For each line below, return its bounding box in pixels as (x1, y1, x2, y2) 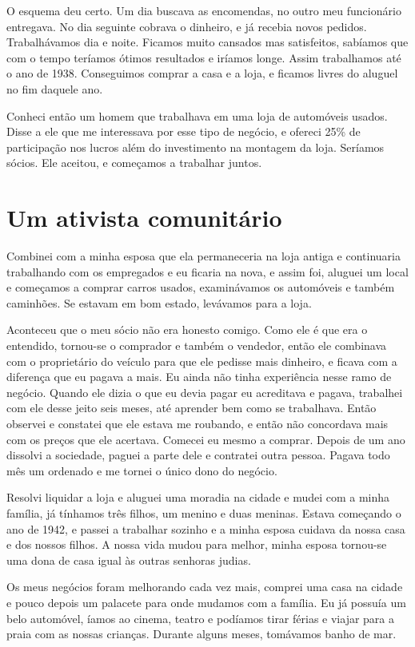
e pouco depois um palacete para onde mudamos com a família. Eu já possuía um (6, 593, 406, 610)
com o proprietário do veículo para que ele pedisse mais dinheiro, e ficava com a (6, 352, 397, 369)
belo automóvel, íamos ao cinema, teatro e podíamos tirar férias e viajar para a (6, 609, 395, 626)
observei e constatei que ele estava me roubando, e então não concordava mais (6, 415, 389, 431)
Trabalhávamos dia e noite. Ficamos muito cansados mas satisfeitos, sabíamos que (6, 34, 409, 50)
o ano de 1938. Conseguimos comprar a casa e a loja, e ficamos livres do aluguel (6, 65, 398, 81)
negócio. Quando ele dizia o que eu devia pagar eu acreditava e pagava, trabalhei (6, 383, 403, 400)
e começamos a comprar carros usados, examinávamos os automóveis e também (6, 279, 395, 296)
